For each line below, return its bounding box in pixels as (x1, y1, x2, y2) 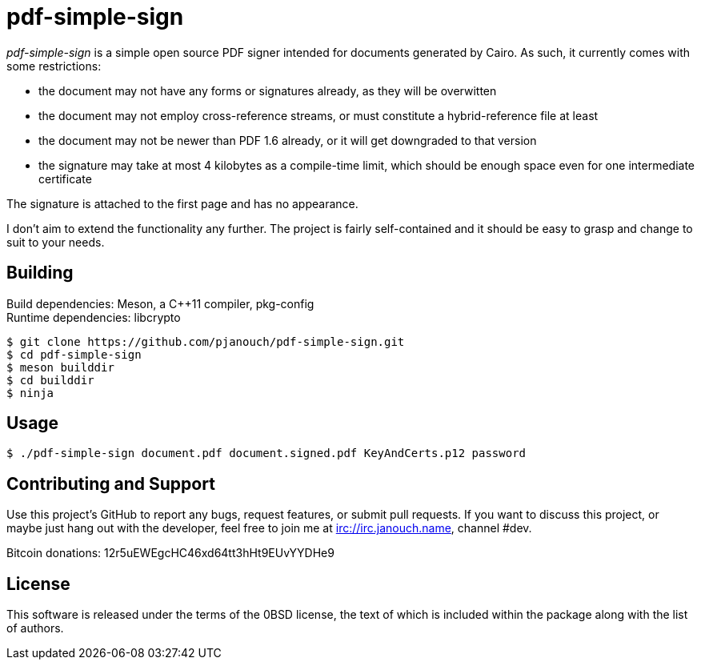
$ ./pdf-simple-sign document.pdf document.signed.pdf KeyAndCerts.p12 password (6, 447, 527, 460)
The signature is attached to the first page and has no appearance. (6, 196, 359, 211)
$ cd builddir (6, 373, 94, 387)
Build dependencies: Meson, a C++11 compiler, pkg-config (6, 296, 314, 311)
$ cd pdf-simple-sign (6, 347, 142, 361)
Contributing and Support (6, 473, 215, 494)
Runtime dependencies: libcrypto (6, 310, 181, 324)
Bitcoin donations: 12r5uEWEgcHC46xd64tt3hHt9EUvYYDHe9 (6, 546, 334, 560)
